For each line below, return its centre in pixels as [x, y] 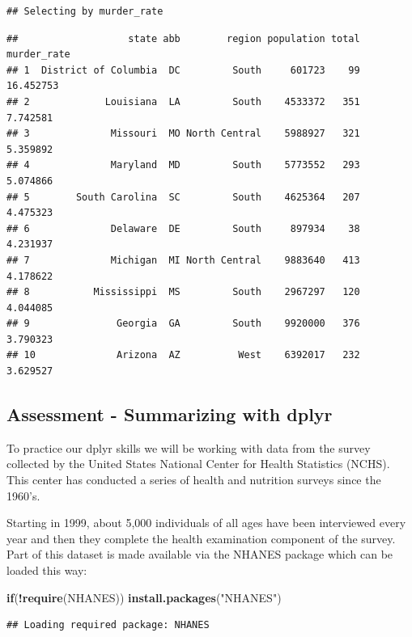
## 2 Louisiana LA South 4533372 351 [183, 101]
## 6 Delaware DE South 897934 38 [183, 228]
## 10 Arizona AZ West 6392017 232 [183, 355]
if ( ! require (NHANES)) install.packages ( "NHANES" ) [144, 597]
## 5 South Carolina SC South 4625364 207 [183, 197]
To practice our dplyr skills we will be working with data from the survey [189, 447]
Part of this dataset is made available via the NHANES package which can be [200, 554]
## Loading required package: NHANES [108, 625]
